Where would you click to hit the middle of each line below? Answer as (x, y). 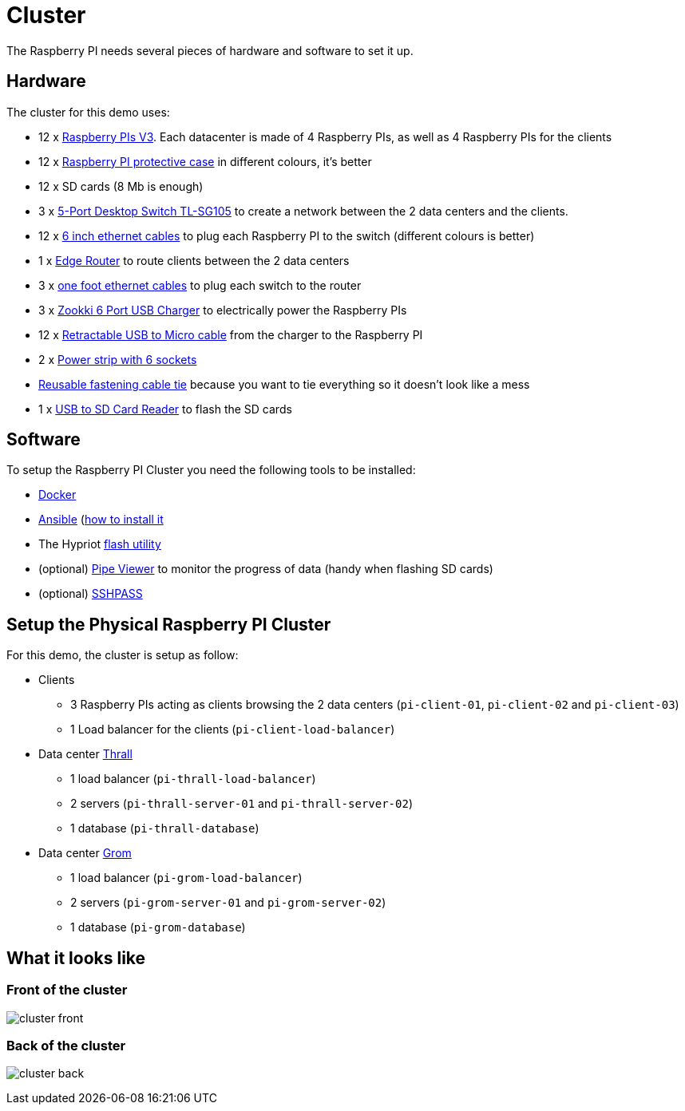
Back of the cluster (66, 1045)
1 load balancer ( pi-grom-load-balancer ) (186, 878)
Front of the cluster (67, 990)
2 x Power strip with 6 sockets (118, 359)
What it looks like (76, 958)
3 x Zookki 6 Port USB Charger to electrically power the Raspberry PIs (223, 310)
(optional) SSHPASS (91, 594)
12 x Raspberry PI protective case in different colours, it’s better (205, 161)
